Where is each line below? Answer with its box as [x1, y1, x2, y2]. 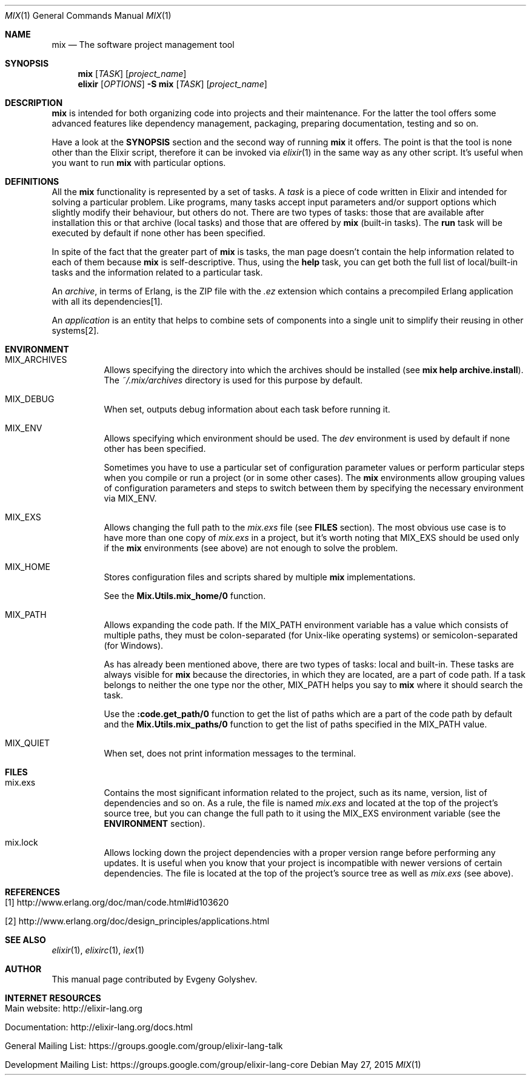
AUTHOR [5, 964, 42, 974]
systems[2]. [52, 325, 99, 336]
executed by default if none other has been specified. [52, 228, 265, 238]
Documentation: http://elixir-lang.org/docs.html [5, 1022, 193, 1032]
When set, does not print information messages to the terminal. [104, 748, 356, 758]
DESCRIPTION [5, 98, 63, 108]
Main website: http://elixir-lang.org [5, 1003, 142, 1013]
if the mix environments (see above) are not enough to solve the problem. [104, 543, 398, 553]
